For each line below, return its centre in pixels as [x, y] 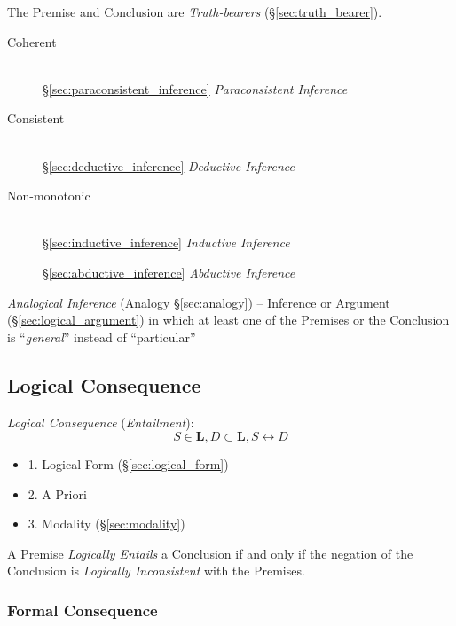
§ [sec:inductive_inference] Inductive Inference [166, 243]
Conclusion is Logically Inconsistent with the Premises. [156, 571]
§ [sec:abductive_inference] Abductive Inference [169, 272]
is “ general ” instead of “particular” [102, 336]
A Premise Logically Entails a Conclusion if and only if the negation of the [210, 553]
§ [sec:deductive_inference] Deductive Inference [169, 165]
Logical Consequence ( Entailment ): [101, 422]
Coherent [32, 41]
